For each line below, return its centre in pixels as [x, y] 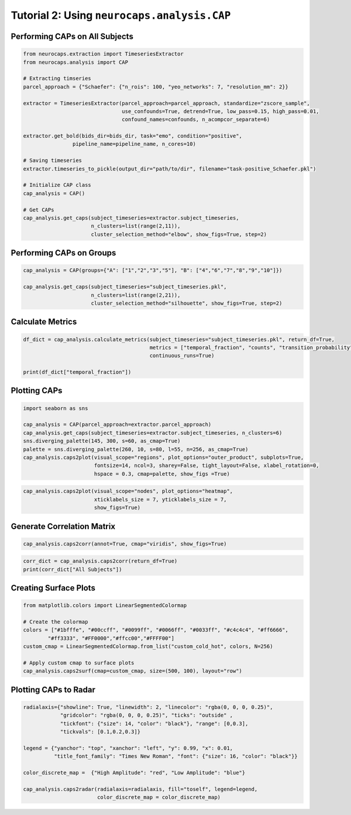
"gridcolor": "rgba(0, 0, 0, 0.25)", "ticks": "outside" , [147, 715]
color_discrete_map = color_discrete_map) [159, 797]
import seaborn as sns [56, 408]
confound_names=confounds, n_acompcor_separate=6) [196, 120]
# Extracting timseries [57, 79]
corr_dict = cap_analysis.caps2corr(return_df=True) [100, 561]
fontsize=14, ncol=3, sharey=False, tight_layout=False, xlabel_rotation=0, [207, 466]
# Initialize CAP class [57, 185]
